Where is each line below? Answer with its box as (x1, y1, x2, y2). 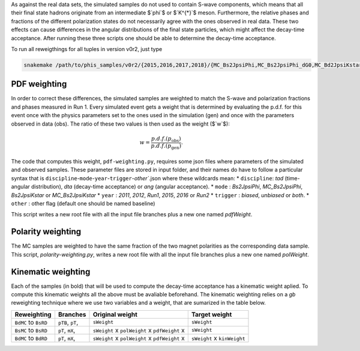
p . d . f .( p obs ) (151, 135, 181, 144)
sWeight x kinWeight (191, 334, 245, 342)
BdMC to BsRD (14, 318, 48, 326)
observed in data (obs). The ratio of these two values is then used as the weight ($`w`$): (11, 120, 230, 127)
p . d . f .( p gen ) (151, 142, 182, 150)
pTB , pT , (58, 318, 79, 326)
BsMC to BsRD (14, 326, 48, 334)
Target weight (191, 310, 232, 319)
